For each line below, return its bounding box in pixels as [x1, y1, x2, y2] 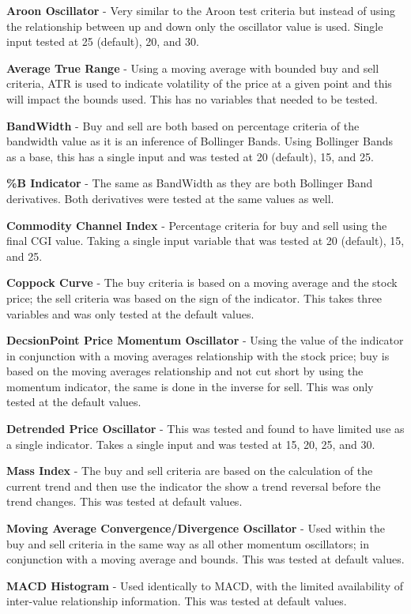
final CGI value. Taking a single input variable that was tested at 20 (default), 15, [6, 232, 405, 249]
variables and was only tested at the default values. [6, 305, 255, 322]
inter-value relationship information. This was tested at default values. [6, 593, 347, 609]
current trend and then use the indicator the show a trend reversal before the [6, 477, 381, 494]
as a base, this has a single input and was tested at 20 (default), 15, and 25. [6, 148, 374, 164]
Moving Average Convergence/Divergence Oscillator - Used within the [6, 520, 386, 537]
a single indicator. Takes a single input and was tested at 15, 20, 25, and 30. [6, 435, 375, 452]
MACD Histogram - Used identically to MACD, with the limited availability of [6, 577, 404, 593]
